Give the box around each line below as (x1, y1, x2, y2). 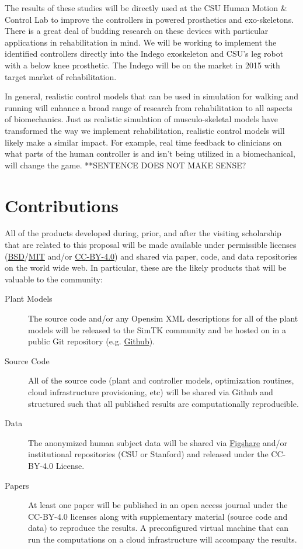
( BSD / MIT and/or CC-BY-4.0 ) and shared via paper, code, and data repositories (5, 250, 298, 262)
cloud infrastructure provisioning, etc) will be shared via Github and (28, 385, 273, 398)
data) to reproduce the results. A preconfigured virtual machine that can (28, 522, 289, 534)
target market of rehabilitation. (5, 70, 117, 82)
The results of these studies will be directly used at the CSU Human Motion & (5, 2, 287, 13)
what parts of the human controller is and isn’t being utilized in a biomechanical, (5, 147, 295, 160)
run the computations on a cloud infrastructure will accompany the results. (28, 533, 297, 545)
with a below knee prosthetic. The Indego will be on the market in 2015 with (5, 58, 280, 71)
